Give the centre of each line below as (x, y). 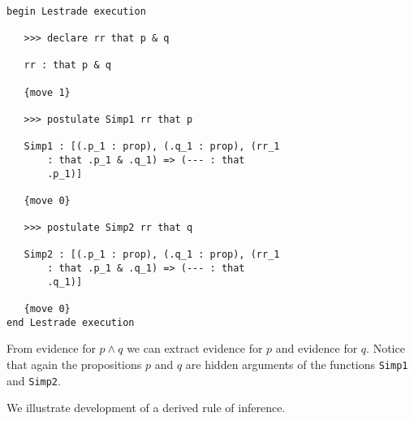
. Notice (386, 348)
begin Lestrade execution (76, 11)
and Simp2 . (34, 380)
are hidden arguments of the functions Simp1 (297, 364)
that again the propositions (74, 364)
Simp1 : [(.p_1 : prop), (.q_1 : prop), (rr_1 (152, 147)
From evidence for (51, 348)
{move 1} (47, 92)
